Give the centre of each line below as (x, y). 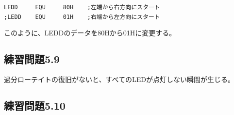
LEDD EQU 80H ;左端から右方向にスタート (82, 7)
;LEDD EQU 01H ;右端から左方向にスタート (82, 17)
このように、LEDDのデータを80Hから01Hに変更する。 (90, 33)
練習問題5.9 (32, 59)
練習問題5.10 (35, 105)
